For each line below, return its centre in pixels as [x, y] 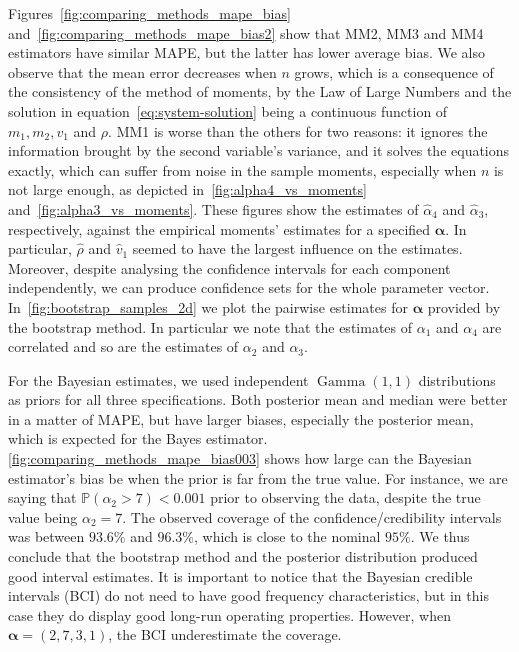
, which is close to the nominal [287, 536]
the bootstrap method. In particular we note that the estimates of [210, 326]
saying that [42, 497]
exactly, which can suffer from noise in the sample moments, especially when [242, 169]
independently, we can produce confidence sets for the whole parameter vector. [249, 287]
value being [43, 516]
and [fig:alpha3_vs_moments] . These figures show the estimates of [213, 208]
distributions [457, 379]
